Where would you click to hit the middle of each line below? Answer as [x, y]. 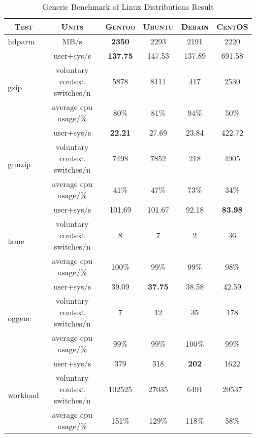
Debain [195, 26]
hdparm [21, 41]
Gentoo [120, 26]
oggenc [20, 318]
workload [24, 395]
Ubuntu [158, 26]
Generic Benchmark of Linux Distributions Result [128, 7]
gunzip [19, 164]
